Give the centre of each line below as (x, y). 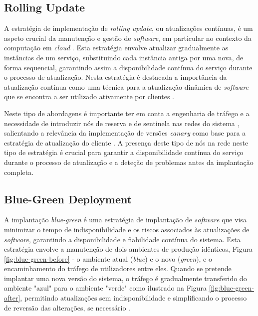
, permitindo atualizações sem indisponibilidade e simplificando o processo (133, 298)
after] (12, 298)
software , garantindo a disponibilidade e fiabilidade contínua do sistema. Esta (122, 239)
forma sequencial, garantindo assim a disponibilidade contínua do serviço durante (128, 67)
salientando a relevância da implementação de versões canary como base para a (125, 133)
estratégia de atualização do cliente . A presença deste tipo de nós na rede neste (126, 142)
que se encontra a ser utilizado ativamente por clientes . (89, 96)
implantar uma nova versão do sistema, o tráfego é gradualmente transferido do (126, 278)
